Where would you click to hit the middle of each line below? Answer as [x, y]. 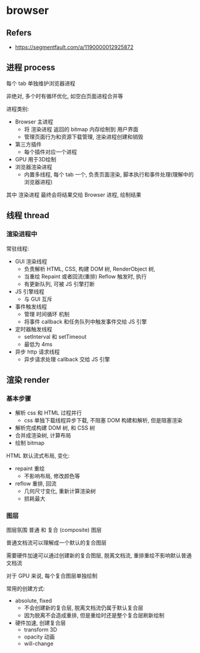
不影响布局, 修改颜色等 [52, 476]
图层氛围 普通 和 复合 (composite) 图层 [54, 530]
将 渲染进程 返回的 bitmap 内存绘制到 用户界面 [81, 129]
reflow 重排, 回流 [36, 484]
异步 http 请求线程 [37, 351]
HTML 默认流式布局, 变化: [38, 456]
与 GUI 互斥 [38, 299]
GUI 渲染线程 [31, 261]
